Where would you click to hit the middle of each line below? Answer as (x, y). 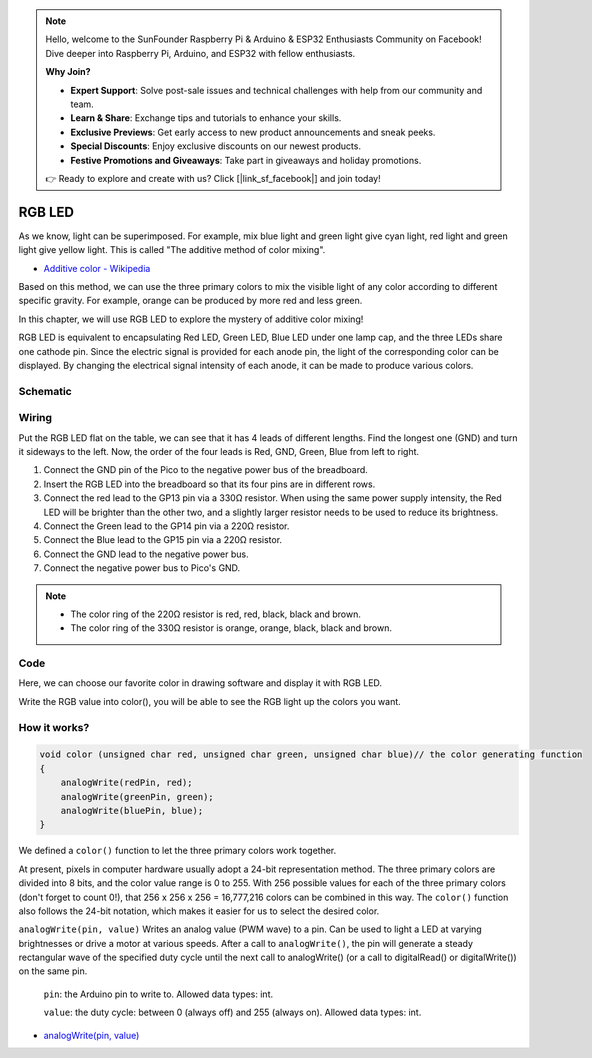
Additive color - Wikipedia (97, 268)
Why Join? (68, 72)
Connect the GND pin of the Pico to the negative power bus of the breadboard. (206, 470)
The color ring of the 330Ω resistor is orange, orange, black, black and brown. (231, 628)
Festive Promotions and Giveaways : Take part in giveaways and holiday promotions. (246, 160)
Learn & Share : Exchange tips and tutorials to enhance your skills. (206, 118)
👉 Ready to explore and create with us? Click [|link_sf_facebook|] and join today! (213, 178)
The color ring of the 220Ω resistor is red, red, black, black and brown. (216, 614)
